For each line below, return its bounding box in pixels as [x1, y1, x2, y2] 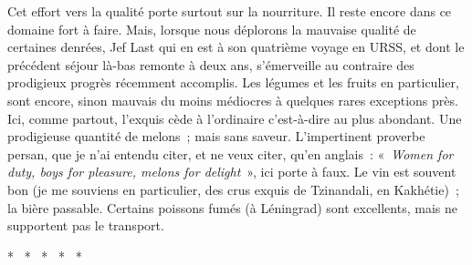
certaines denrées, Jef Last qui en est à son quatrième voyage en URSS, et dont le [7, 37, 465, 56]
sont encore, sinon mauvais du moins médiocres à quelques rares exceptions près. [7, 90, 458, 109]
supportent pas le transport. [7, 216, 164, 235]
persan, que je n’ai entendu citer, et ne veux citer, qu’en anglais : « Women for [7, 144, 454, 163]
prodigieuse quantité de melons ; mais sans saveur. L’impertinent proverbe [7, 127, 425, 146]
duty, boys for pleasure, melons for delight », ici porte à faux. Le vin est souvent [7, 162, 456, 181]
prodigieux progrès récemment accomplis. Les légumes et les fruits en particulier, [7, 73, 459, 92]
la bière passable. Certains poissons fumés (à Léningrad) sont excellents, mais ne [7, 198, 457, 217]
